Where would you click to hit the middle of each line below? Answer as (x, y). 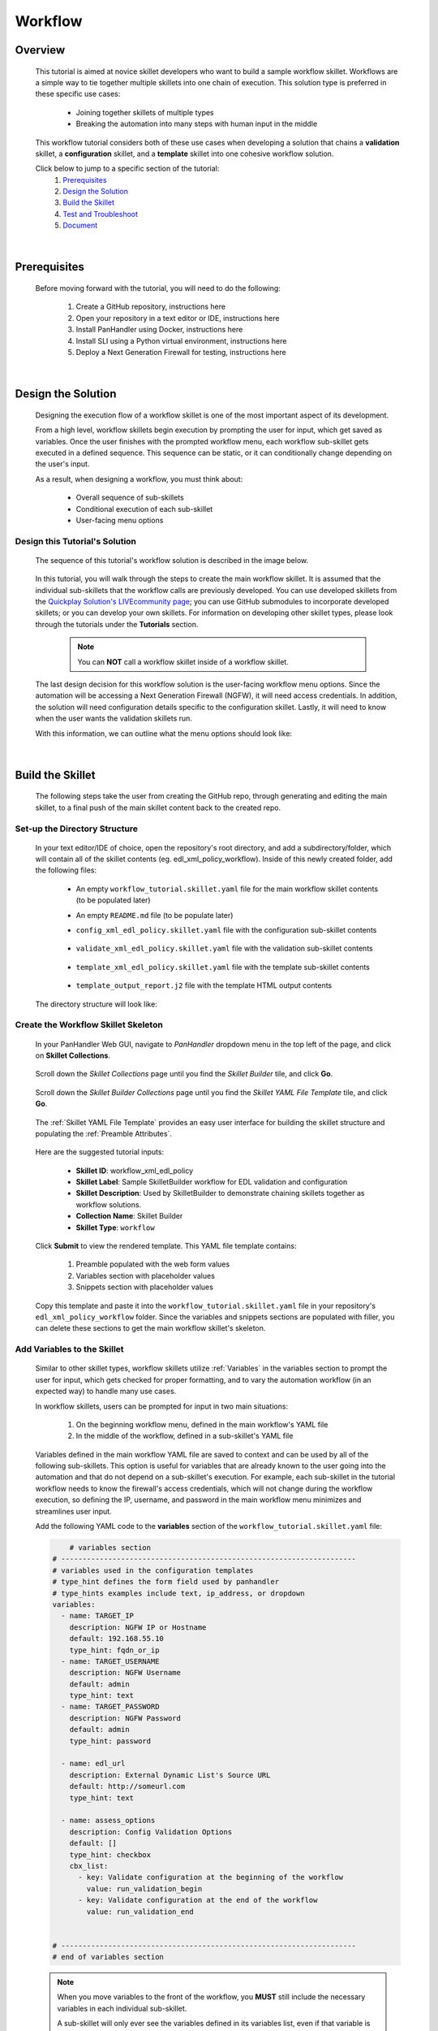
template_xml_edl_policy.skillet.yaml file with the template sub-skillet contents (223, 967)
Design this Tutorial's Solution (76, 541)
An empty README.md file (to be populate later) (155, 915)
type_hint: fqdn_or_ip (114, 1650)
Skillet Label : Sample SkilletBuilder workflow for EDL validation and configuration (212, 1182)
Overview (40, 50)
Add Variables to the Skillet (70, 1349)
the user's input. (62, 464)
